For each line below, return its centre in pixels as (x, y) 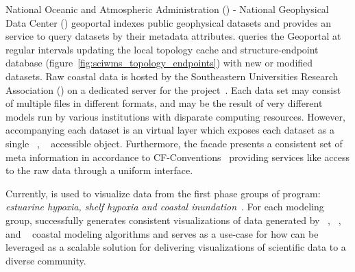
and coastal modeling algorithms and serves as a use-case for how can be (162, 233)
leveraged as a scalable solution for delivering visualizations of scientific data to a (176, 247)
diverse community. (46, 260)
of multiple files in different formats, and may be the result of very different (164, 103)
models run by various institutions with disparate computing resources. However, (175, 116)
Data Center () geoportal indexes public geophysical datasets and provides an (169, 22)
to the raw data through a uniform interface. (99, 170)
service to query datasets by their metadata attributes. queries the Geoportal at (173, 36)
